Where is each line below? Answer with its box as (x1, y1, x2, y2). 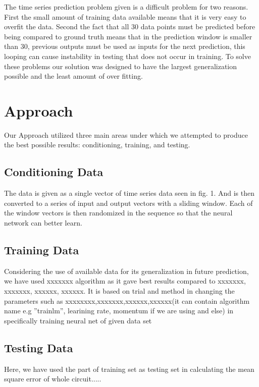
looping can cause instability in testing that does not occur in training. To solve (4, 50, 251, 61)
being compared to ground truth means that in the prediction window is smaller (4, 31, 252, 41)
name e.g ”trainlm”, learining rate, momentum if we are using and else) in (4, 305, 234, 316)
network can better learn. (4, 217, 82, 228)
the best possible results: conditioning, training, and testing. (4, 139, 190, 150)
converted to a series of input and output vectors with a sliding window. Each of (4, 197, 253, 208)
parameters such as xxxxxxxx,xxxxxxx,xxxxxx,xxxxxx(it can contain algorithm (4, 295, 250, 306)
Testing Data (4, 340, 73, 355)
